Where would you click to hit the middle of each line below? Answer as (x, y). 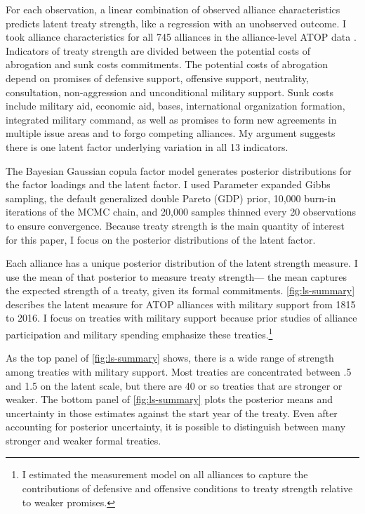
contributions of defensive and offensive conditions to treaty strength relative (187, 488)
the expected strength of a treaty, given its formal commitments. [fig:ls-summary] (180, 290)
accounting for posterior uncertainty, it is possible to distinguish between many (176, 427)
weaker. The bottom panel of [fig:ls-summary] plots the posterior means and (170, 399)
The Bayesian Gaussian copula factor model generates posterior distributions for (179, 170)
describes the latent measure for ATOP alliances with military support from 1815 (181, 304)
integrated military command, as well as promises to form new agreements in (171, 119)
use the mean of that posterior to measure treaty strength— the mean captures (176, 276)
